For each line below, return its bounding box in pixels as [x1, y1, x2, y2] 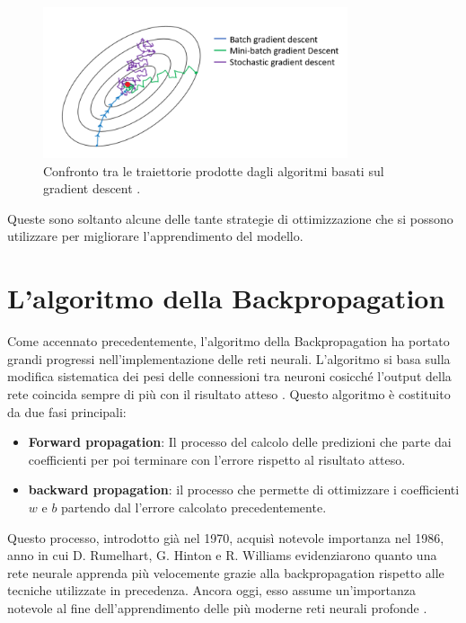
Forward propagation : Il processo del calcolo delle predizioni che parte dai [28, 432, 452, 451]
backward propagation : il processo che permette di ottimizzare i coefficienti [28, 480, 460, 499]
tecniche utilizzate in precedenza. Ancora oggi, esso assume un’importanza [7, 581, 416, 600]
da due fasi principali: [7, 402, 127, 421]
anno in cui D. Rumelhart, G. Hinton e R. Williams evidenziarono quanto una [7, 546, 437, 565]
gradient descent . [43, 179, 141, 198]
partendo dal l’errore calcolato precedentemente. [61, 497, 327, 516]
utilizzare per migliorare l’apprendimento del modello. [7, 227, 303, 245]
